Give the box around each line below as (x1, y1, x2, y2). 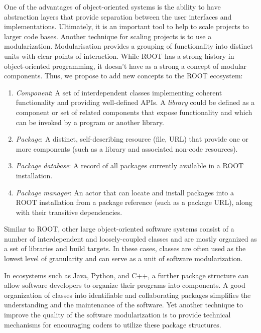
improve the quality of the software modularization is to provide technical (4, 309, 231, 320)
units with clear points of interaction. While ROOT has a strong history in (4, 50, 234, 61)
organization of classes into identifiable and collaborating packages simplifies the (4, 289, 251, 300)
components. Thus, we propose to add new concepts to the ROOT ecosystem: (4, 70, 243, 81)
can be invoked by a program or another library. (16, 117, 164, 127)
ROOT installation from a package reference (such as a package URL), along (16, 197, 252, 207)
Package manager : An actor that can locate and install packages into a (16, 187, 234, 197)
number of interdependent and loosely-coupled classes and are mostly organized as (4, 233, 257, 244)
